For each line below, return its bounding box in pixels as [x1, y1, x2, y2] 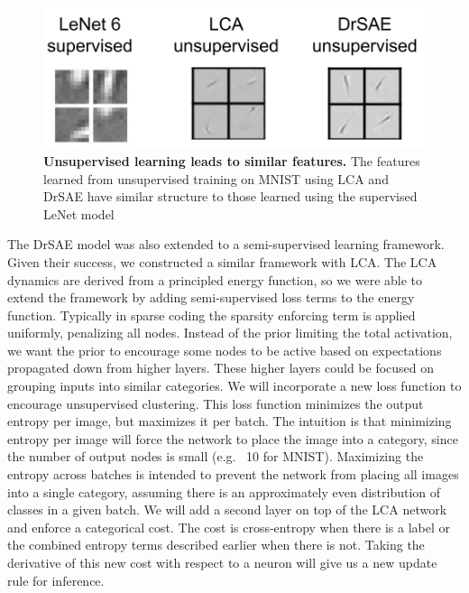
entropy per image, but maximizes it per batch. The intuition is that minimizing [7, 412, 452, 431]
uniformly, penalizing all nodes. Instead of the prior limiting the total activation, [7, 323, 453, 342]
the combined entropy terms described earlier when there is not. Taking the [7, 535, 425, 554]
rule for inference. [7, 570, 105, 589]
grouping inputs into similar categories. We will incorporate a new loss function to [7, 376, 462, 395]
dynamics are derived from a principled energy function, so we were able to [7, 270, 423, 289]
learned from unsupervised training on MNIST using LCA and [43, 169, 389, 188]
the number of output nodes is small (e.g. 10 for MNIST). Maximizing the [7, 447, 424, 466]
